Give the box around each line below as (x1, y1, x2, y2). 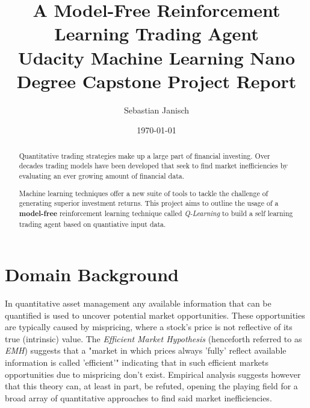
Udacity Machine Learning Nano (17, 45, 296, 69)
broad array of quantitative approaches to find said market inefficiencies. (5, 391, 272, 404)
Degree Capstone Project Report (16, 68, 297, 93)
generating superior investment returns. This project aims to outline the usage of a (19, 198, 279, 208)
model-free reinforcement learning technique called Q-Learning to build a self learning (19, 208, 293, 218)
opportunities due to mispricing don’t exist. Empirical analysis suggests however (5, 368, 301, 380)
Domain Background (5, 262, 179, 287)
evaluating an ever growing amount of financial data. (19, 170, 185, 180)
